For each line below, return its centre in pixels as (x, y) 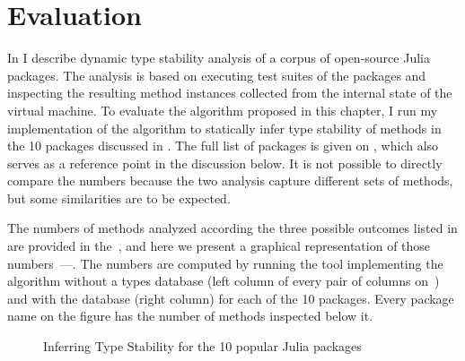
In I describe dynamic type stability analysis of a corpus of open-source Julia (219, 58)
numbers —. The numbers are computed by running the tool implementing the (225, 263)
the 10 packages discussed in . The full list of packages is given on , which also (223, 146)
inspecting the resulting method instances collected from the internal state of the (230, 93)
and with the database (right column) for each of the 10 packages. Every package (231, 298)
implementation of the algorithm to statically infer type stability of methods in (224, 128)
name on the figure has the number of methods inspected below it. (190, 316)
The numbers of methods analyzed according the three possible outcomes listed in (232, 228)
